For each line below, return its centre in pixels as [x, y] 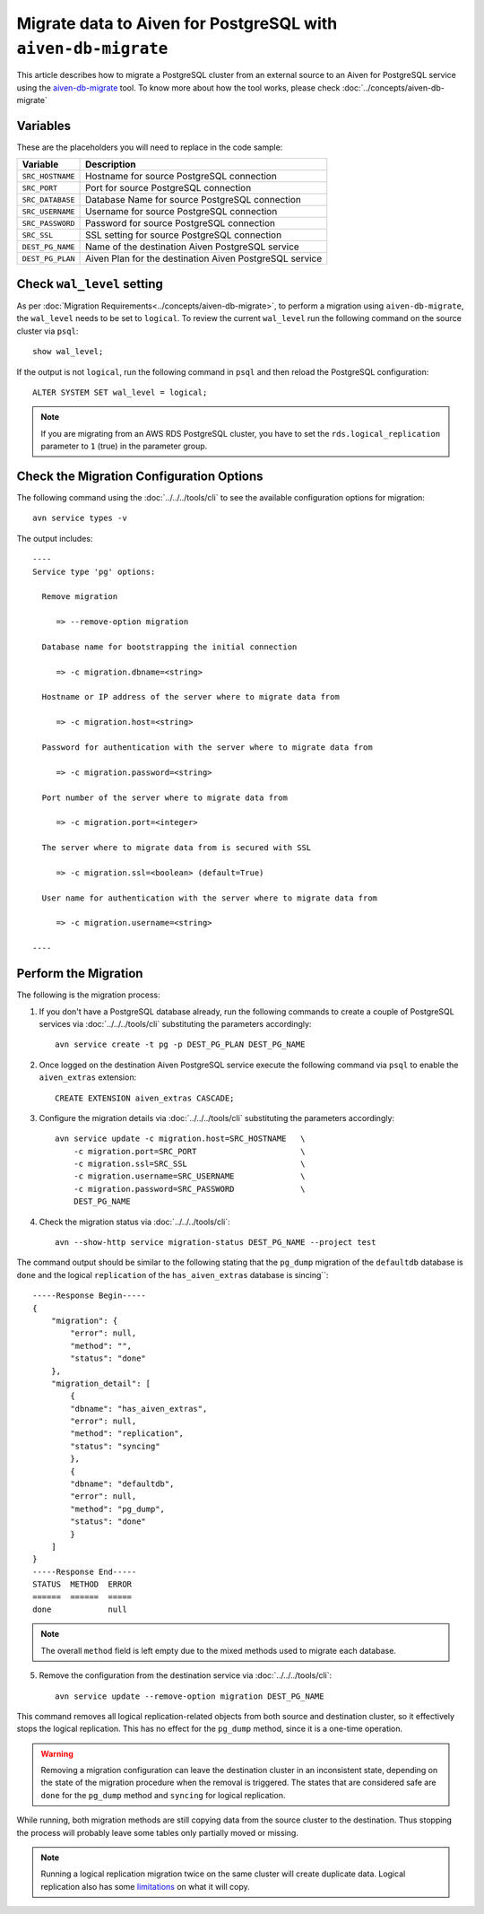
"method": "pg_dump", [118, 1509]
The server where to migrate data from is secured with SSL [177, 848]
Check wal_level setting [90, 284]
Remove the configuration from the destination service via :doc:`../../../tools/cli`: [186, 1675]
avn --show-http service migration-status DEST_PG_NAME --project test [216, 1243]
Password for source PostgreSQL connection [180, 223]
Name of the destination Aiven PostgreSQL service [192, 247]
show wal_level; [68, 352]
